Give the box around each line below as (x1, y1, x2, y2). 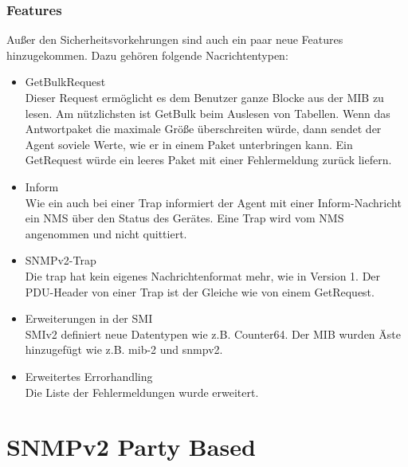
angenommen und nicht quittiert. (25, 225, 187, 241)
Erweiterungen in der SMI (25, 310, 153, 327)
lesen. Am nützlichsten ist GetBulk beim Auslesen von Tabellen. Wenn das (25, 104, 390, 121)
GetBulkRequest (25, 73, 106, 90)
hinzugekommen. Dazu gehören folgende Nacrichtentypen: (6, 46, 288, 63)
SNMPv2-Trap (25, 252, 96, 269)
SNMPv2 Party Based (6, 430, 256, 463)
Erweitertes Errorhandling (25, 367, 153, 384)
